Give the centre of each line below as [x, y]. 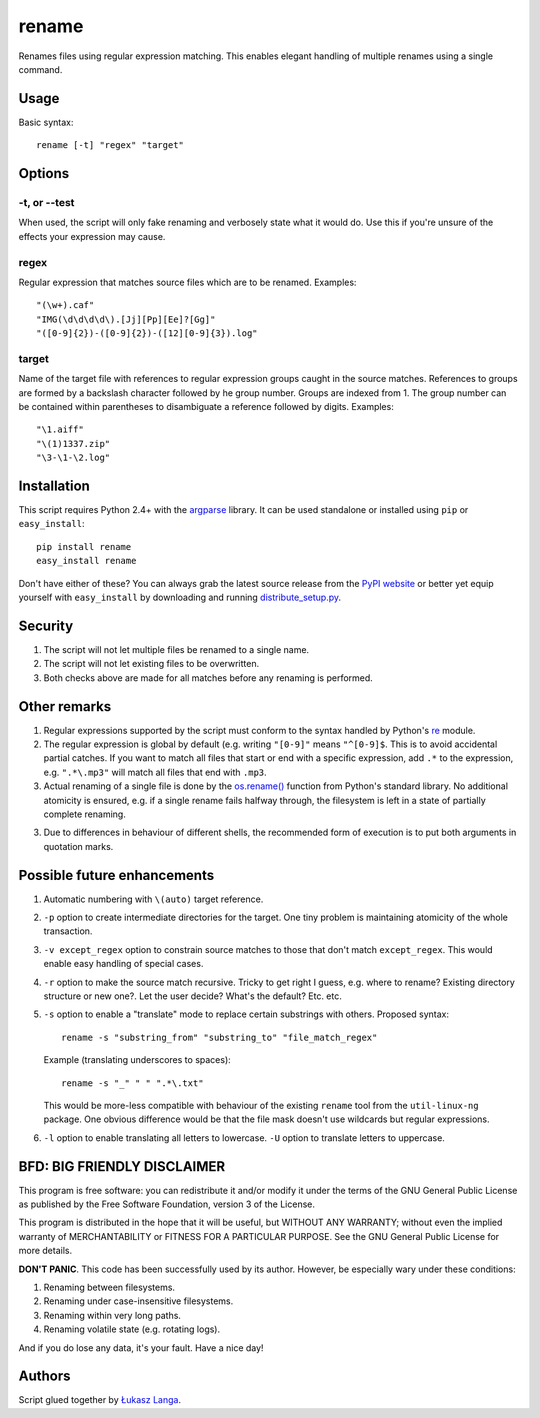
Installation [54, 486]
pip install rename [84, 546]
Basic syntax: [46, 122]
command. [40, 69]
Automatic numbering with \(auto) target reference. [153, 899]
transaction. [68, 931]
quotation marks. [78, 846]
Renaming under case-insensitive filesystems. [138, 1301]
